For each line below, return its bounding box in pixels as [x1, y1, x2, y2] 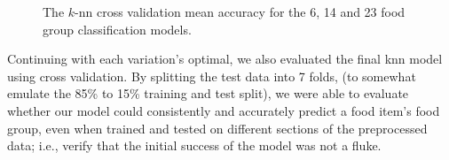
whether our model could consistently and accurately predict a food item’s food [7, 101, 440, 119]
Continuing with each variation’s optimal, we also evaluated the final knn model [7, 50, 443, 68]
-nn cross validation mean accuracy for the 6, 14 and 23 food [75, 3, 406, 20]
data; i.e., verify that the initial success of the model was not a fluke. [7, 136, 382, 155]
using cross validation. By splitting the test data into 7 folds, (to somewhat [7, 66, 416, 85]
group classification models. [43, 19, 192, 38]
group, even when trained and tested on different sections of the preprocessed [7, 118, 428, 137]
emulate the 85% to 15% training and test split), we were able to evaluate [7, 84, 409, 103]
